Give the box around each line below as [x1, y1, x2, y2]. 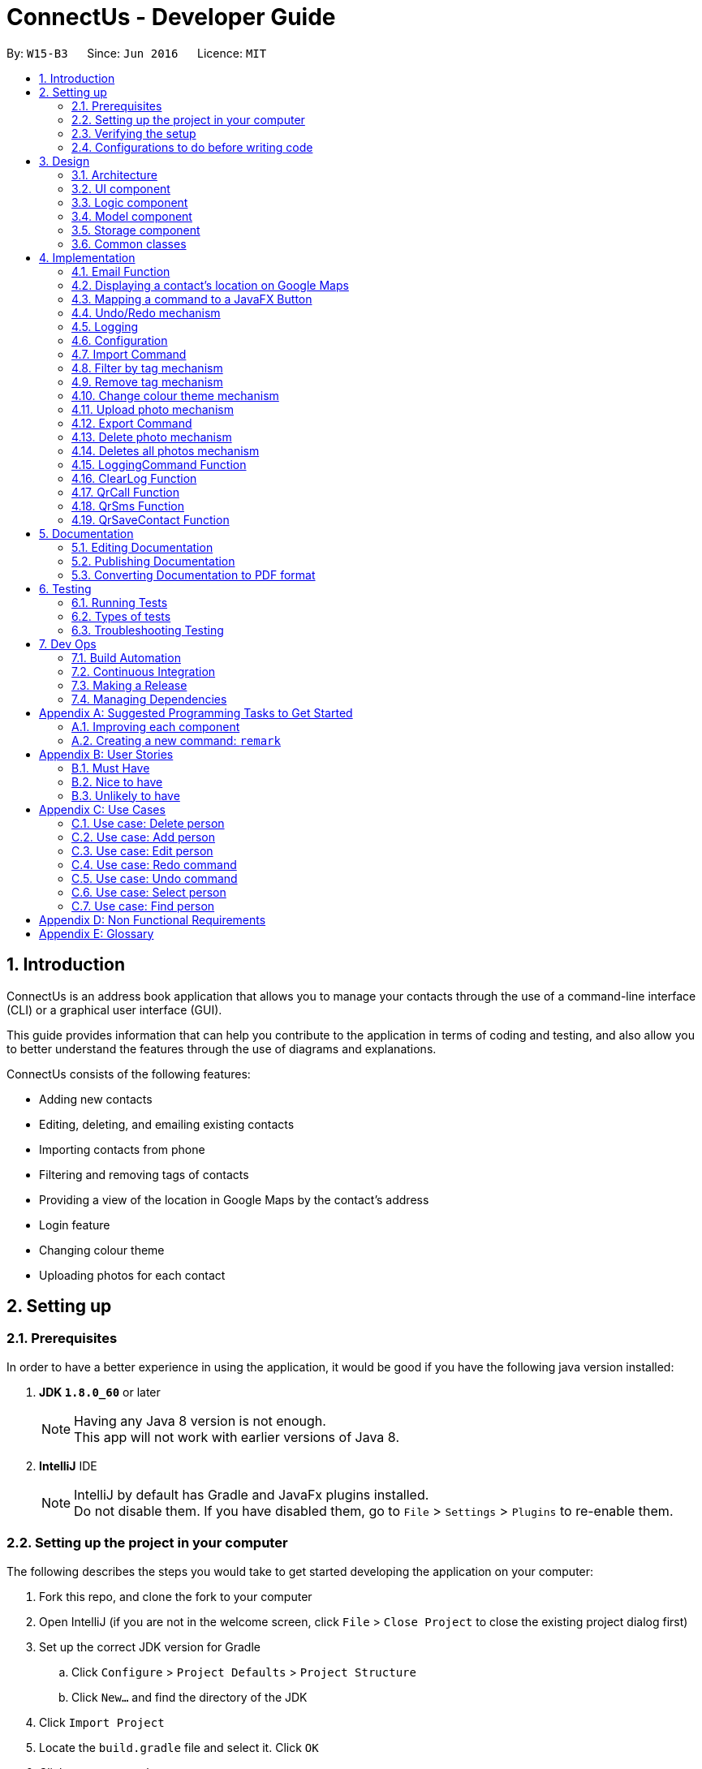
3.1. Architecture [71, 167, 157, 182]
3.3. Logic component [71, 195, 188, 209]
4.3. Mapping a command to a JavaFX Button [71, 291, 312, 306]
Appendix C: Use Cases [39, 802, 166, 816]
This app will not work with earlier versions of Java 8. [74, 1428, 399, 1445]
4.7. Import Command [71, 346, 187, 361]
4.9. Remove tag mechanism [71, 374, 223, 389]
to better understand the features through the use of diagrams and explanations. [6, 1041, 437, 1056]
